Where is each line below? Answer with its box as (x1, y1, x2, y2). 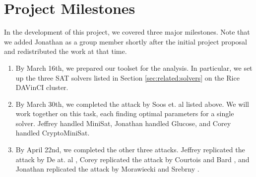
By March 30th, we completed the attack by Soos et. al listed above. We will (15, 98, 249, 109)
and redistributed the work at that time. (4, 46, 127, 56)
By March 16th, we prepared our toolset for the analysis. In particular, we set (15, 62, 253, 73)
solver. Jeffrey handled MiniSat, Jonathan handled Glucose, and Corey (15, 118, 231, 128)
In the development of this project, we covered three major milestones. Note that (4, 27, 250, 37)
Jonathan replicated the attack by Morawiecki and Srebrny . (15, 164, 199, 174)
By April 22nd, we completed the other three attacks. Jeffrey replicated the (15, 144, 245, 155)
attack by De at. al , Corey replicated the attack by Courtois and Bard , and (15, 154, 250, 164)
